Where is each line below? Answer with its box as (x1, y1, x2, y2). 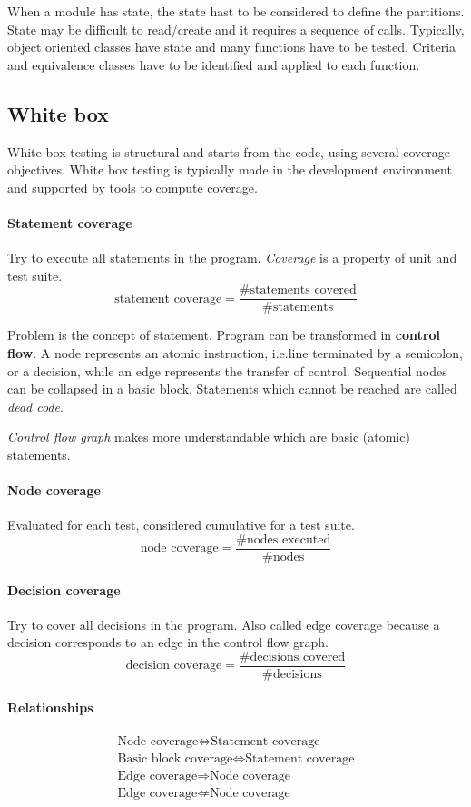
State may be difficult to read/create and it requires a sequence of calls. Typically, (7, 19, 465, 38)
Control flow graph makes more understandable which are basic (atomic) (7, 427, 410, 446)
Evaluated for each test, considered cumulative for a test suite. (7, 515, 355, 534)
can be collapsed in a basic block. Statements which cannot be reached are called (7, 379, 457, 398)
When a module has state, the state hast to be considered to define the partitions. (7, 2, 465, 20)
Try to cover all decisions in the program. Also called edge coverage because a (7, 614, 440, 633)
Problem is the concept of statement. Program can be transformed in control (7, 325, 440, 344)
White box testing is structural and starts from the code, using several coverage (7, 142, 451, 161)
